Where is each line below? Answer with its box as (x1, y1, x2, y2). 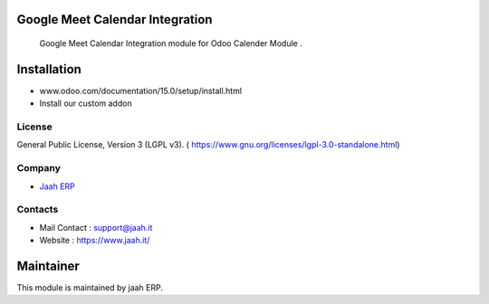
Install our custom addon (39, 98, 132, 109)
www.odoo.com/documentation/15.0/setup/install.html (39, 85, 243, 96)
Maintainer (16, 258, 81, 273)
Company (16, 162, 61, 175)
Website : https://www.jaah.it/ (39, 235, 150, 246)
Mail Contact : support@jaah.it (39, 222, 153, 233)
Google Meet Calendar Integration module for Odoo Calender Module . (39, 38, 302, 49)
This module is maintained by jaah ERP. (16, 282, 163, 293)
